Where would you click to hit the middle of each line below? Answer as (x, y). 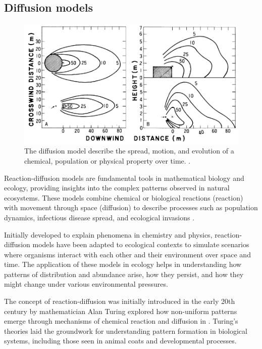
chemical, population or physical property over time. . (108, 160)
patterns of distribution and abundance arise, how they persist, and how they (124, 274)
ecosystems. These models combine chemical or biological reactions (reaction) (124, 197)
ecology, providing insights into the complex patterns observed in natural (117, 188)
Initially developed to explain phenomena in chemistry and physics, (108, 234)
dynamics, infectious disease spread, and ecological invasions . (99, 217)
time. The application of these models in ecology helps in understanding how (123, 264)
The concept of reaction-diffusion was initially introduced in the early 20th (120, 301)
